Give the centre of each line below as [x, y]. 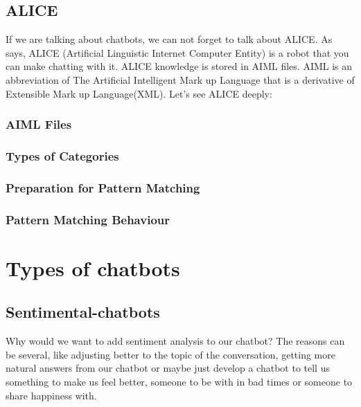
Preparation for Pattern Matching [103, 187]
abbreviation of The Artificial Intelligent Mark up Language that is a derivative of [180, 79]
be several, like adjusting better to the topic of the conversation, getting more [170, 354]
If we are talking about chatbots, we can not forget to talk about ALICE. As [169, 39]
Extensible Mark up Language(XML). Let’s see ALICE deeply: [139, 93]
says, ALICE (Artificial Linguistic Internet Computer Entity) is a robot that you [177, 52]
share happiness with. [51, 395]
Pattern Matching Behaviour [88, 219]
